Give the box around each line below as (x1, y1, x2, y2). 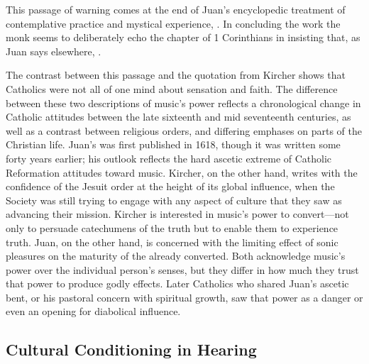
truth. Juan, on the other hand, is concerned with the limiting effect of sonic (6, 234, 338, 249)
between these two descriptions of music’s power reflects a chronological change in (6, 95, 361, 110)
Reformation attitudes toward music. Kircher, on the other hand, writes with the (6, 165, 358, 180)
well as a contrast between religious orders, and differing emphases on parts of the (6, 123, 363, 138)
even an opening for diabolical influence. (6, 304, 181, 319)
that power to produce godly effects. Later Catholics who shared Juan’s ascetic (6, 276, 349, 291)
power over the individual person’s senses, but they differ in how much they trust (6, 262, 359, 277)
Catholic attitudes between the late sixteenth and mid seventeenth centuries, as (6, 109, 351, 124)
